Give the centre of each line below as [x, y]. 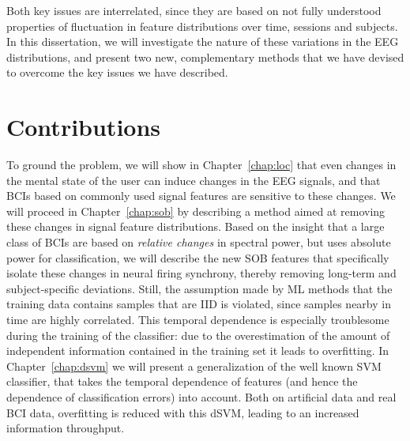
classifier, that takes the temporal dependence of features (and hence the [182, 381]
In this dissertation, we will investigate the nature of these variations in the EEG [203, 41]
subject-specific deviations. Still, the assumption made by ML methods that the [199, 288]
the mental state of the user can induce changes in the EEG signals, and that [194, 180]
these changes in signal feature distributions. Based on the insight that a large [196, 226]
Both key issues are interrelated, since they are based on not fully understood [194, 10]
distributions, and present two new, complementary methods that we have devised [205, 57]
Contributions [84, 127]
